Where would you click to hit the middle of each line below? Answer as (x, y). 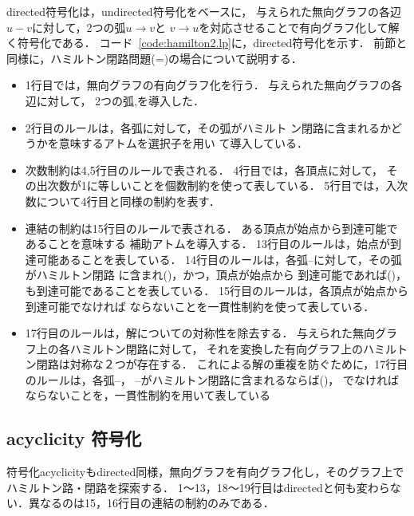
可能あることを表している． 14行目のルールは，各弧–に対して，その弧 (219, 259)
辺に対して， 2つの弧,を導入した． (114, 100)
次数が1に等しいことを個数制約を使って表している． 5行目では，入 (222, 185)
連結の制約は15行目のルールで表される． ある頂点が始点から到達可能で (211, 228)
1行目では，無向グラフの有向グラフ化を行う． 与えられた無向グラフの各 (214, 85)
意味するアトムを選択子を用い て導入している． (183, 143)
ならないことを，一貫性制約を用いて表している (148, 395)
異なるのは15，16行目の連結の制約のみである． (151, 503)
